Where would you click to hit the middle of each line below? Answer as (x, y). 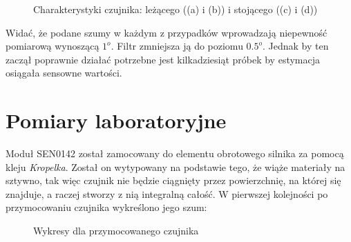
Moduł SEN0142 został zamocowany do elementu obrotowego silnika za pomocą (175, 153)
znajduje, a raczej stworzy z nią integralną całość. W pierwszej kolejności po (167, 193)
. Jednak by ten (296, 46)
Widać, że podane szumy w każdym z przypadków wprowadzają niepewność (167, 32)
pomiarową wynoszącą (53, 46)
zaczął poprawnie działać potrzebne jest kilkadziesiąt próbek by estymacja (163, 59)
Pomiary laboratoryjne (116, 120)
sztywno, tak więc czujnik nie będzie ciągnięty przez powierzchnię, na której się (173, 180)
